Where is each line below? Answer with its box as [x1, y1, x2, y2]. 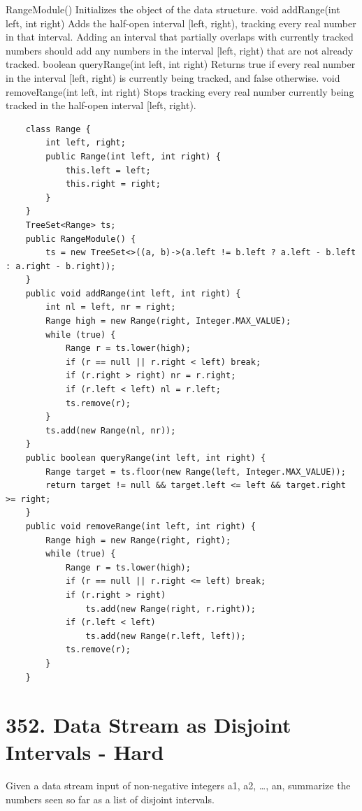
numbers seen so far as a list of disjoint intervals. [6, 792, 215, 806]
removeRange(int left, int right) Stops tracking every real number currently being [6, 84, 354, 99]
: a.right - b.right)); [6, 261, 116, 271]
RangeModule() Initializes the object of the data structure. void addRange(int [6, 2, 340, 16]
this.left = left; [65, 165, 151, 175]
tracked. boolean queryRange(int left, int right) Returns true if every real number [6, 57, 356, 71]
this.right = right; [65, 179, 161, 189]
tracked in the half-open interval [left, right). [6, 98, 196, 113]
